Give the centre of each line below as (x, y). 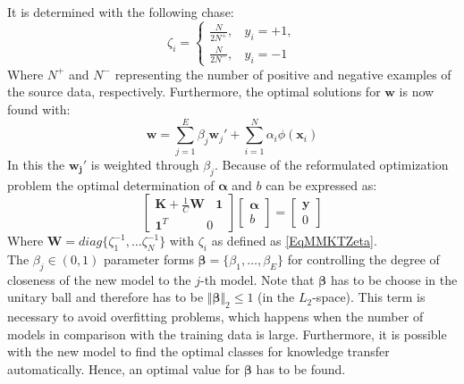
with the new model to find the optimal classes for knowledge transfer (198, 351)
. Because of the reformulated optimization (331, 164)
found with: (39, 109)
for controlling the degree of (363, 259)
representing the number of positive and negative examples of (283, 74)
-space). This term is (369, 297)
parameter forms (149, 259)
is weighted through (145, 164)
